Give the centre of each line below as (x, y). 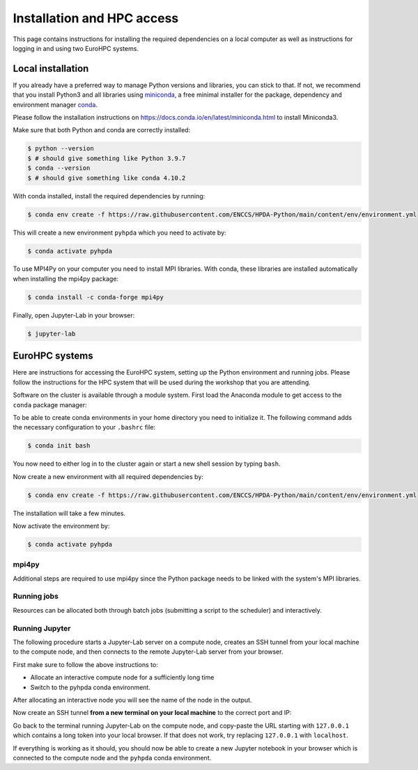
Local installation (51, 69)
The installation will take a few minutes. (69, 513)
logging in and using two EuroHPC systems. (76, 48)
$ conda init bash (59, 446)
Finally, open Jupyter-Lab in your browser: (74, 315)
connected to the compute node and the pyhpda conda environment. (112, 757)
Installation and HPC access (96, 18)
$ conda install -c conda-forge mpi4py (95, 297)
